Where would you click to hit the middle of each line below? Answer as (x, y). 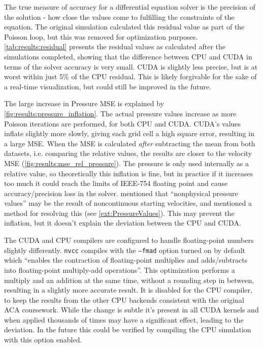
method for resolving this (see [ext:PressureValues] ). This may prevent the (119, 213)
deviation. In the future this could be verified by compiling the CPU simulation (128, 329)
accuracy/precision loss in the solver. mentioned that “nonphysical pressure (121, 193)
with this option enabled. (43, 340)
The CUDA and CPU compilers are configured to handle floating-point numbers (129, 240)
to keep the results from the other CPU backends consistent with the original (124, 299)
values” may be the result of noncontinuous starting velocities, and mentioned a (128, 203)
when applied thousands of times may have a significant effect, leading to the (124, 319)
